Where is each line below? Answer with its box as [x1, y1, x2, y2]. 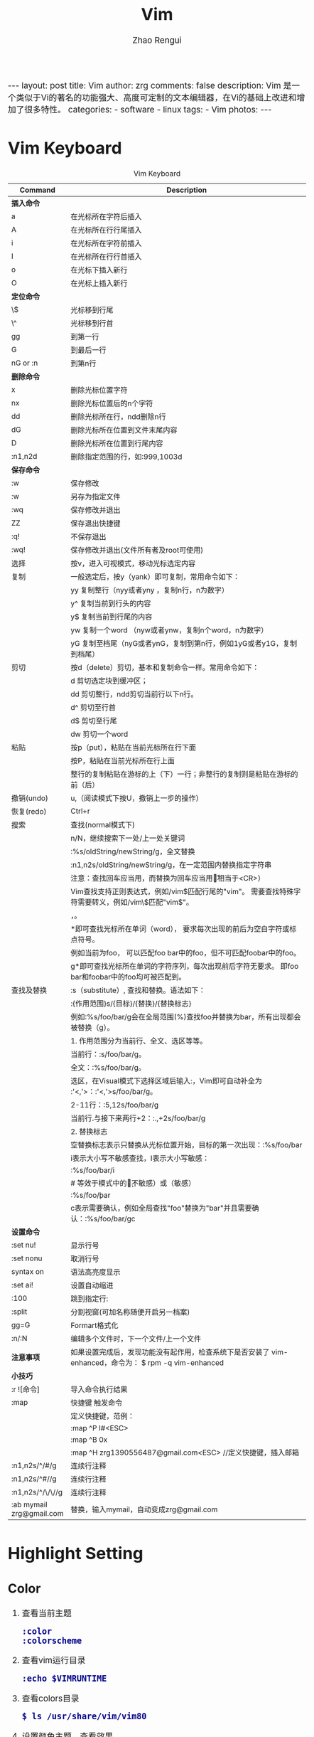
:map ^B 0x [70, 1435, 108, 1445]
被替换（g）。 [70, 1023, 114, 1033]
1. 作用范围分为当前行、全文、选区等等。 [70, 1036, 207, 1046]
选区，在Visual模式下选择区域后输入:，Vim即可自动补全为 [70, 1076, 263, 1086]
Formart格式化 [70, 1321, 119, 1331]
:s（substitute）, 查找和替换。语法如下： [70, 985, 206, 995]
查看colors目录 [21, 1693, 80, 1704]
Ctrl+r [70, 806, 90, 816]
